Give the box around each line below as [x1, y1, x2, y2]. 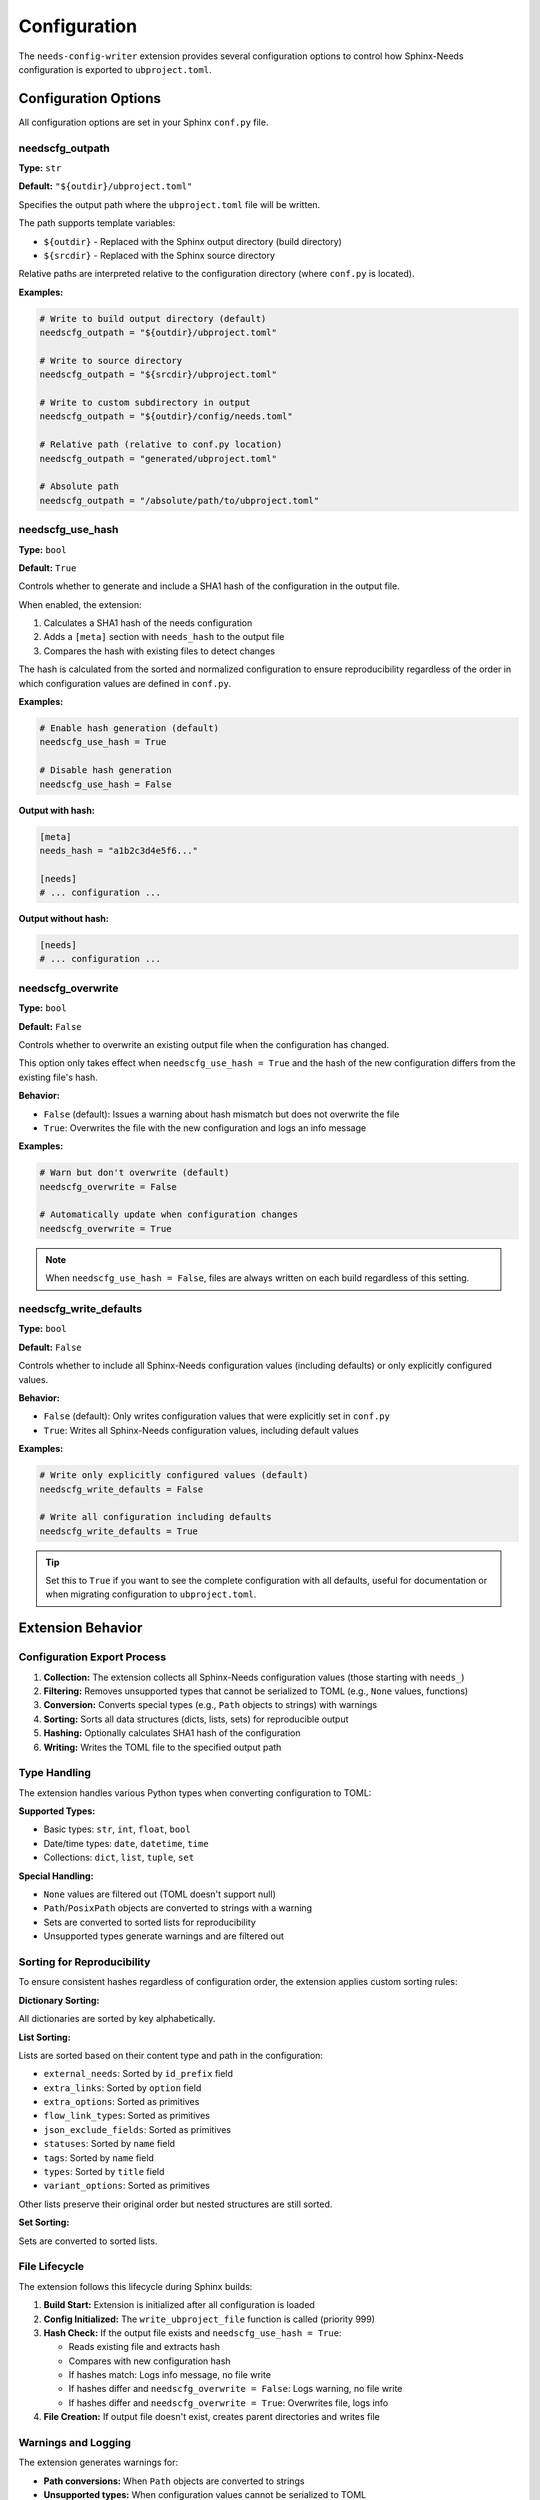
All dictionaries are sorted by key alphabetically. [18, 2013, 216, 2025]
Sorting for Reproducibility [18, 1955, 151, 1969]
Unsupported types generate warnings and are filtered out [43, 1930, 285, 1942]
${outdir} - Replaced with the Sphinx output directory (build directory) [43, 235, 342, 247]
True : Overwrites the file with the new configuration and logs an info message [43, 1121, 367, 1134]
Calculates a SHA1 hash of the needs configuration [43, 617, 253, 629]
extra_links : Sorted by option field [43, 2081, 202, 2094]
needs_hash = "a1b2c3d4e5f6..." [39, 845, 199, 856]
